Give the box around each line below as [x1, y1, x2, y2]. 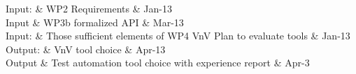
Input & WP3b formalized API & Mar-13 [6, 15, 184, 29]
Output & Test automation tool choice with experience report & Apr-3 [6, 55, 310, 70]
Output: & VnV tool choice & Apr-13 [6, 41, 166, 56]
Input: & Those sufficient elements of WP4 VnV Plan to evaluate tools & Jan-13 [6, 28, 350, 43]
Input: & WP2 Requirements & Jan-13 [6, 1, 172, 15]
